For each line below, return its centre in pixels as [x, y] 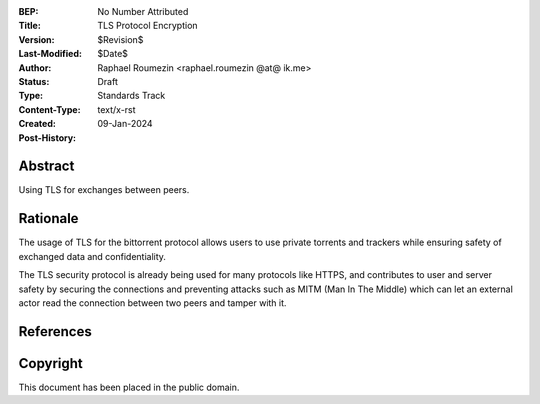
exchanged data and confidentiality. [92, 256]
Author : [35, 67]
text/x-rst [116, 109]
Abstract [46, 166]
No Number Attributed [143, 11]
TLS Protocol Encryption [148, 26]
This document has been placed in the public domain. [129, 387]
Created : [37, 124]
